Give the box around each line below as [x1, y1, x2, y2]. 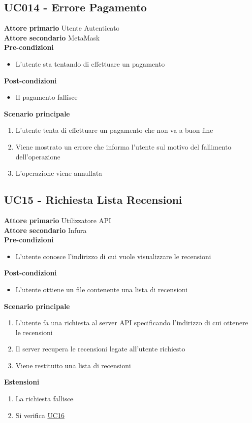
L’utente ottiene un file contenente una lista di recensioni [15, 284, 188, 294]
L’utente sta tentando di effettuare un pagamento [15, 58, 165, 69]
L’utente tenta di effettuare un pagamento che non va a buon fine [15, 125, 213, 135]
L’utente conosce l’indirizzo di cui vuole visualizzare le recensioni [15, 251, 211, 261]
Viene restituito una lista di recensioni [15, 360, 131, 370]
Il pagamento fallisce [15, 92, 78, 102]
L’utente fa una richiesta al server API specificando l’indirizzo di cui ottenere [15, 317, 248, 328]
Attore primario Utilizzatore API [4, 215, 111, 225]
